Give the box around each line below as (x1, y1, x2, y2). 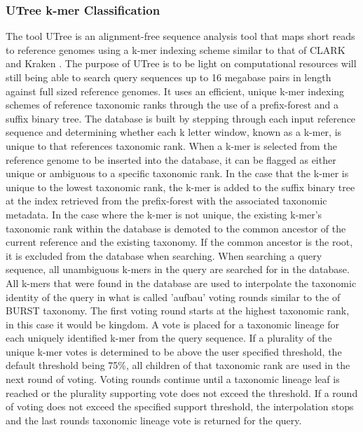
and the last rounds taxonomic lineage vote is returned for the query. (6, 412, 302, 427)
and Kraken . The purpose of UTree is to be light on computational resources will (6, 56, 357, 71)
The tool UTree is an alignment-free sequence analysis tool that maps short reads (6, 29, 355, 43)
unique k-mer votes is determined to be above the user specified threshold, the (6, 344, 342, 358)
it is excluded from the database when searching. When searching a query (6, 248, 322, 263)
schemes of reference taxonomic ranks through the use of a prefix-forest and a (6, 97, 339, 112)
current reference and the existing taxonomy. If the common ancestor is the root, (6, 235, 353, 249)
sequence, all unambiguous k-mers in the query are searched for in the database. (6, 262, 350, 277)
